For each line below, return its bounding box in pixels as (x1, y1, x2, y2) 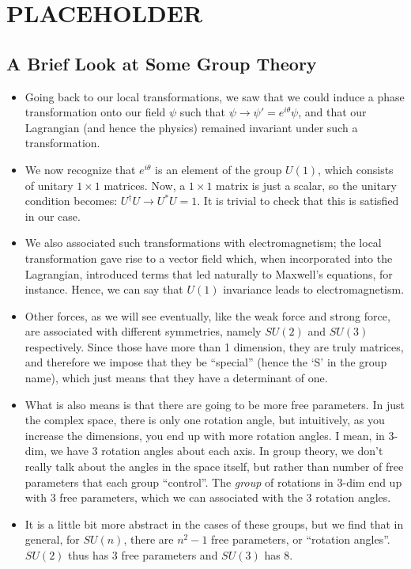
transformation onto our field (25, 104, 166, 120)
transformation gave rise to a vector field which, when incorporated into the (25, 249, 393, 266)
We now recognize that (25, 161, 136, 177)
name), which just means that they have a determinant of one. (25, 370, 328, 386)
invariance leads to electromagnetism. (223, 281, 405, 298)
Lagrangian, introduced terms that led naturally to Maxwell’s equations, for (25, 265, 393, 282)
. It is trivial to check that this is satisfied (197, 192, 399, 209)
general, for (25, 531, 80, 548)
